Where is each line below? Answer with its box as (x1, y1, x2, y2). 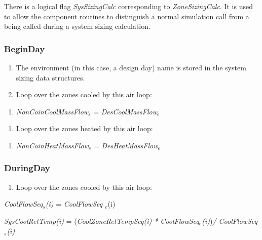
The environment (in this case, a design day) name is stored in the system (16, 62, 246, 72)
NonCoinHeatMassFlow (16, 140, 89, 150)
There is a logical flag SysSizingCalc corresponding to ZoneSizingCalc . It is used (4, 1, 253, 11)
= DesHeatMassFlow (93, 140, 158, 150)
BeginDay (4, 42, 45, 55)
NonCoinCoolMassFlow (16, 106, 89, 116)
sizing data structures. (16, 72, 85, 83)
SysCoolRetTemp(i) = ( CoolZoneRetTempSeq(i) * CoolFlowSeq (4, 215, 199, 226)
